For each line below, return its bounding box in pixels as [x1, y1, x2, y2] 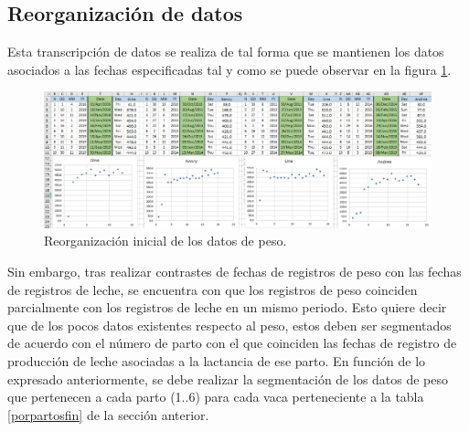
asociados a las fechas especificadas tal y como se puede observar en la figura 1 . [7, 59, 452, 79]
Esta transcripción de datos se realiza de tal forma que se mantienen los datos [7, 42, 444, 61]
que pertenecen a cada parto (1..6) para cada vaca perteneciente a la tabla [7, 387, 424, 406]
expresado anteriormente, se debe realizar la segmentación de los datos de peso [7, 369, 449, 388]
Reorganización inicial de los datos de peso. [44, 231, 287, 250]
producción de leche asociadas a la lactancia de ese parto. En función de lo [7, 352, 426, 371]
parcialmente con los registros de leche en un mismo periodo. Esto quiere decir [7, 298, 447, 317]
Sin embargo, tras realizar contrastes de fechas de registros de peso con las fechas [7, 262, 462, 281]
